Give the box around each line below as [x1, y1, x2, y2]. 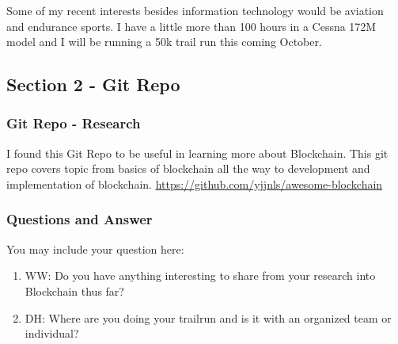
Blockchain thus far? [25, 282, 124, 299]
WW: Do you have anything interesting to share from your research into [25, 267, 376, 284]
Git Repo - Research [6, 113, 141, 133]
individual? [25, 325, 79, 342]
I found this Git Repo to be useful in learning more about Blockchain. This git [6, 144, 389, 161]
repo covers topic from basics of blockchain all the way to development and [6, 160, 370, 177]
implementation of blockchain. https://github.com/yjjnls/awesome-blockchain [6, 175, 383, 192]
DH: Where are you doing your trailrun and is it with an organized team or [25, 309, 392, 326]
